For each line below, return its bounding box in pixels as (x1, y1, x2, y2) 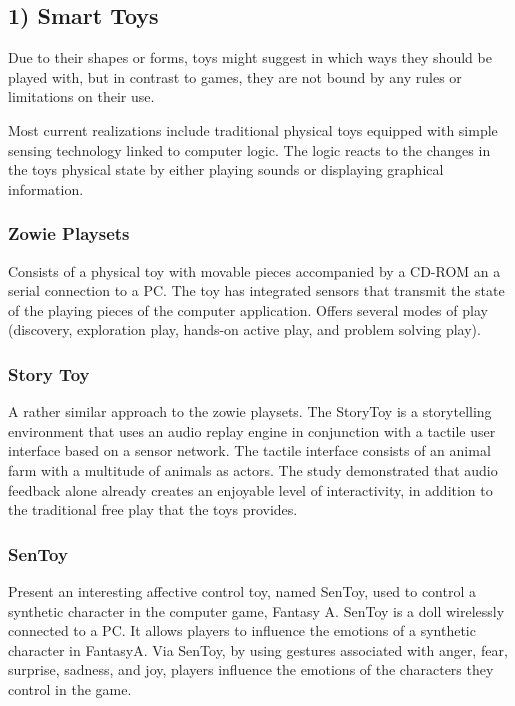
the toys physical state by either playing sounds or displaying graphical (8, 159, 444, 180)
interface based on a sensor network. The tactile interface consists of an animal (8, 440, 491, 461)
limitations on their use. (8, 86, 155, 107)
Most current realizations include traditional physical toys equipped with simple (8, 119, 498, 140)
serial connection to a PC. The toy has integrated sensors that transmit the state (8, 280, 505, 301)
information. (8, 178, 84, 199)
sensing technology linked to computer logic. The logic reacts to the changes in (8, 139, 491, 160)
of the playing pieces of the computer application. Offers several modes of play (8, 299, 488, 320)
